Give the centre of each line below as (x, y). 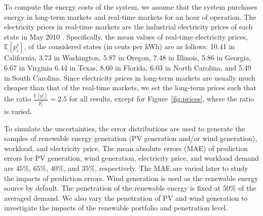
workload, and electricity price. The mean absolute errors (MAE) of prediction (126, 148)
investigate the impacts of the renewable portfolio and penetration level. (116, 208)
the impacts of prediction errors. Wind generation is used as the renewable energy (131, 178)
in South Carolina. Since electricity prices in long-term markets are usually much (130, 77)
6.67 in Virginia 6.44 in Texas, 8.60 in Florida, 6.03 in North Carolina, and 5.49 (128, 67)
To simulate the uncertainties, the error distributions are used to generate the (125, 128)
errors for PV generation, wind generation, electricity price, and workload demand (132, 158)
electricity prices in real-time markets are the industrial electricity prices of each (128, 27)
